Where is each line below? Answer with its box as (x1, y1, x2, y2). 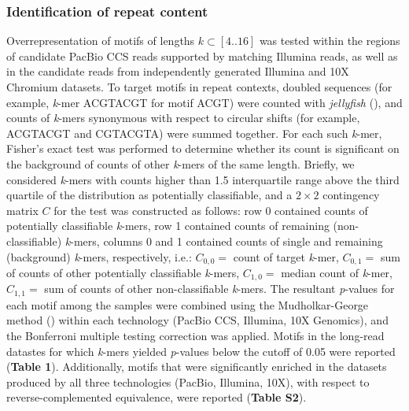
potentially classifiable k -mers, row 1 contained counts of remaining (6, 217, 330, 234)
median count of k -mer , (281, 264, 393, 280)
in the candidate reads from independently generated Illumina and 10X (6, 63, 349, 80)
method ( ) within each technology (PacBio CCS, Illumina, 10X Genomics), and (6, 312, 389, 328)
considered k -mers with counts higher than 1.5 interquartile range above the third (6, 171, 400, 187)
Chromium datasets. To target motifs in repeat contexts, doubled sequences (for (6, 79, 392, 94)
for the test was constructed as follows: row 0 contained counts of (53, 202, 368, 218)
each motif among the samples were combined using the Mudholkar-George (6, 296, 369, 313)
